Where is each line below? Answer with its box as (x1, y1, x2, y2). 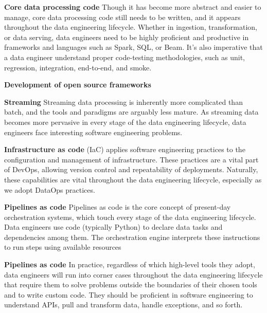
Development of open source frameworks (4, 79, 151, 90)
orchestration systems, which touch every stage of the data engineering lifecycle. (4, 211, 256, 222)
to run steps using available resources (4, 242, 121, 252)
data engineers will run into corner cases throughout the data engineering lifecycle (4, 269, 263, 280)
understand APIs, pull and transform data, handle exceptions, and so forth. (4, 299, 243, 310)
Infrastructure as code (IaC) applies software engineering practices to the (4, 144, 245, 155)
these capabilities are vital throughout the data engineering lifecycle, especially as (4, 174, 262, 185)
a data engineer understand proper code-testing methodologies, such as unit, (4, 51, 245, 62)
